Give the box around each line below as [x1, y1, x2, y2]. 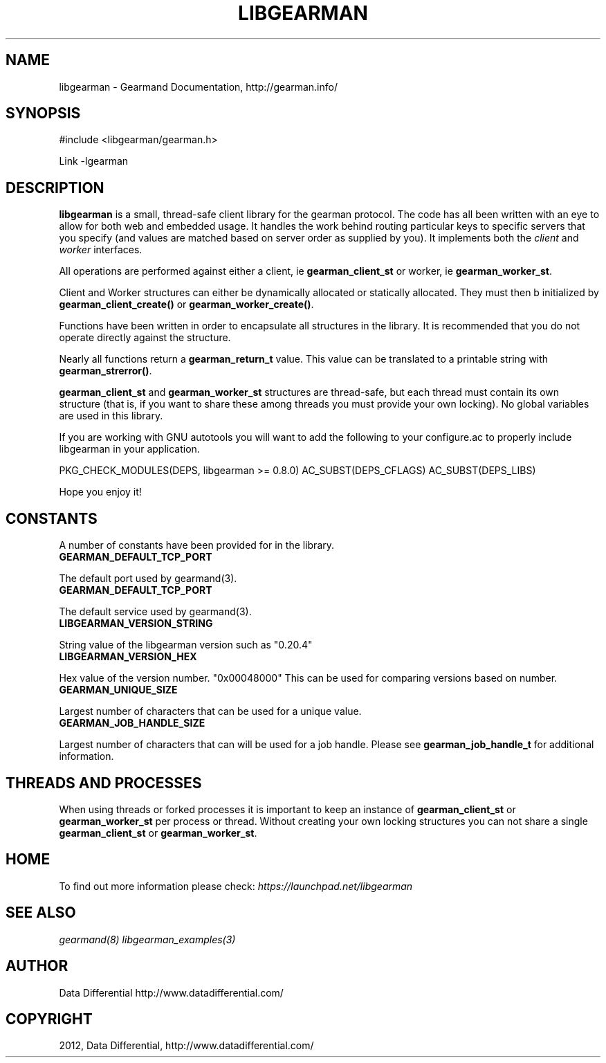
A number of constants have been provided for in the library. [59, 539, 335, 552]
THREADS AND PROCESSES [6, 774, 202, 792]
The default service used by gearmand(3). [59, 606, 252, 618]
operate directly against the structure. [59, 331, 231, 344]
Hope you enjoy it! [59, 486, 142, 498]
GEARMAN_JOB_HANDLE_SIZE [59, 717, 205, 729]
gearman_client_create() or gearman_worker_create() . [59, 298, 314, 311]
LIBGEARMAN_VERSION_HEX [59, 651, 197, 663]
